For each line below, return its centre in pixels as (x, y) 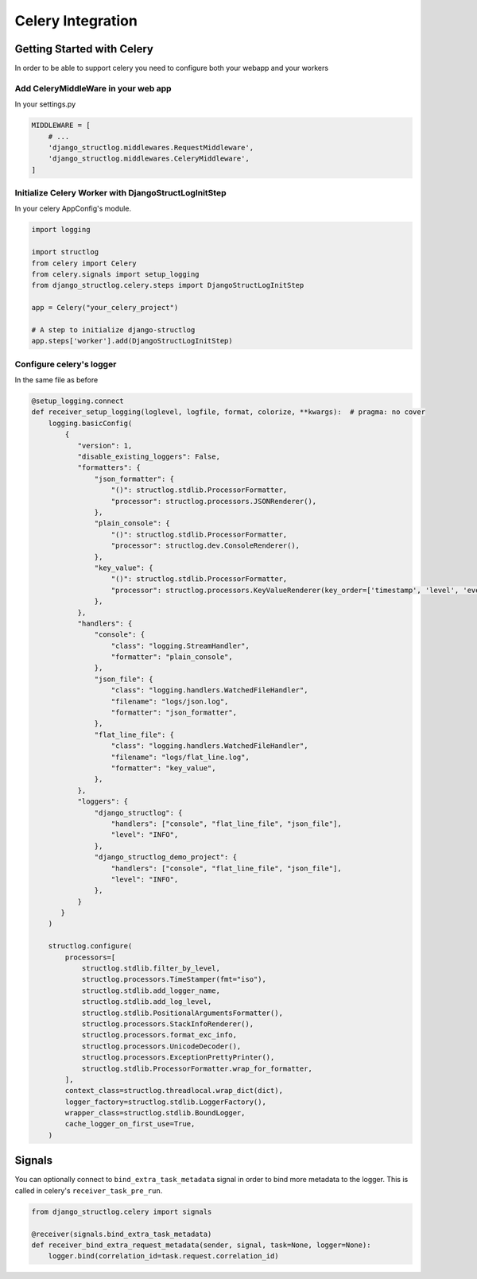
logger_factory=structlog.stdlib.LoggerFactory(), (165, 1102)
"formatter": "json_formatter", (174, 713)
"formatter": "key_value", (163, 768)
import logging (61, 230)
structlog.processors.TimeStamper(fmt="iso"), (174, 979)
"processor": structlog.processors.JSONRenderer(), (214, 501)
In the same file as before (56, 380)
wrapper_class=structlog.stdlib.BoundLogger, (155, 1113)
